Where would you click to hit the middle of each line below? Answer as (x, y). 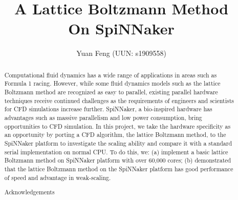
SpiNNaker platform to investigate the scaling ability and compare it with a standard (118, 143)
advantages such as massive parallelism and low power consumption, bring (103, 117)
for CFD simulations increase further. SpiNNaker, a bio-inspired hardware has (108, 109)
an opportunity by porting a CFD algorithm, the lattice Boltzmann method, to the (115, 135)
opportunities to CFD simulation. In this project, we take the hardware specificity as (117, 126)
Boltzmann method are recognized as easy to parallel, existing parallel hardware (111, 92)
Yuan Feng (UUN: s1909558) (121, 53)
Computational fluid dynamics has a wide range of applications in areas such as (111, 75)
